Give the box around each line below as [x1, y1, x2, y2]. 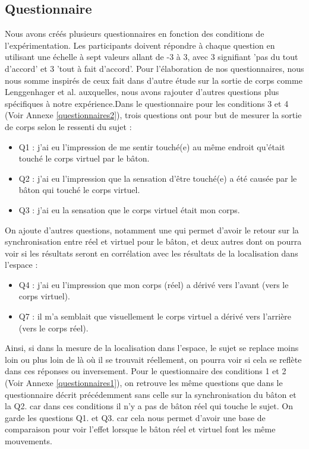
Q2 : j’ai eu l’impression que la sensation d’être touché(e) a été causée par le [18, 172, 297, 184]
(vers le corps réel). [18, 321, 89, 334]
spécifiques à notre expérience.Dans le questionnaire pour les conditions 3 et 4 [5, 97, 289, 109]
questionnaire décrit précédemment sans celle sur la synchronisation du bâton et [5, 388, 297, 400]
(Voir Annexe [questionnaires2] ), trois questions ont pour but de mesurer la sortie [5, 109, 302, 121]
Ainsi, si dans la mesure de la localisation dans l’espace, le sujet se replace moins [5, 342, 299, 354]
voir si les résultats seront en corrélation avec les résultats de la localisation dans [5, 246, 298, 259]
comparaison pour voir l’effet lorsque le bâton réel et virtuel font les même [5, 423, 276, 435]
